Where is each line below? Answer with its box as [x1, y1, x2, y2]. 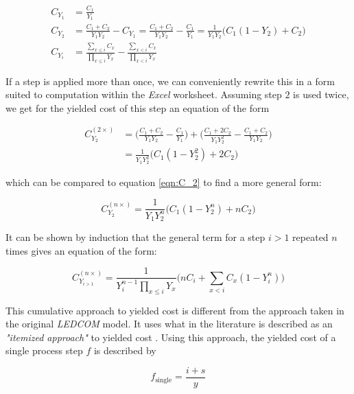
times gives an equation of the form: [5, 243, 157, 257]
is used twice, [293, 87, 349, 102]
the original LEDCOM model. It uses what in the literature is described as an [5, 316, 333, 331]
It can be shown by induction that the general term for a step [5, 230, 265, 244]
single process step [5, 343, 83, 358]
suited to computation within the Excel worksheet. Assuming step [5, 87, 282, 102]
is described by [93, 343, 156, 358]
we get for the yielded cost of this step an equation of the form [5, 100, 270, 115]
